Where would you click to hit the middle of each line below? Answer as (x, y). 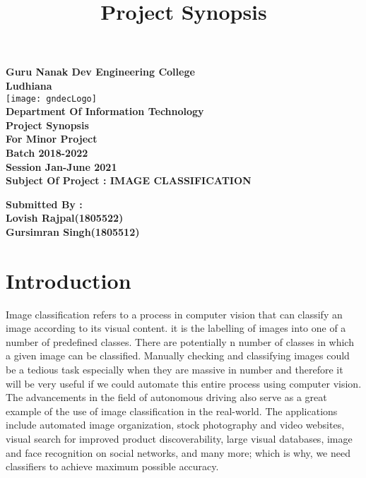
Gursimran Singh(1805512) (73, 231)
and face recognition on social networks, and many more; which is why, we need (178, 452)
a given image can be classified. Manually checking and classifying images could (178, 355)
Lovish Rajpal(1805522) (65, 218)
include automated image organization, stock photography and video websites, (175, 425)
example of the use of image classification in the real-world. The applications (172, 411)
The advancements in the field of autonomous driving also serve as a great (166, 397)
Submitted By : (44, 204)
